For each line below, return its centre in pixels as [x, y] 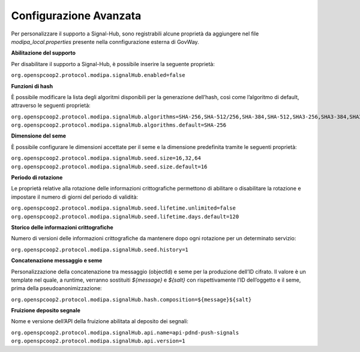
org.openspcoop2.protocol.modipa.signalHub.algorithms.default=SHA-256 [119, 125]
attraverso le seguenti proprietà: [51, 106]
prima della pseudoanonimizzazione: [56, 288]
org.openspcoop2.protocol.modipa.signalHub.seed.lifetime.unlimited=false [124, 208]
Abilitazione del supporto [43, 53]
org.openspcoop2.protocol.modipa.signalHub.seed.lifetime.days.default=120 [125, 217]
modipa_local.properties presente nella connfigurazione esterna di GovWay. [105, 41]
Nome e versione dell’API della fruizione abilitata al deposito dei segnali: [100, 321]
